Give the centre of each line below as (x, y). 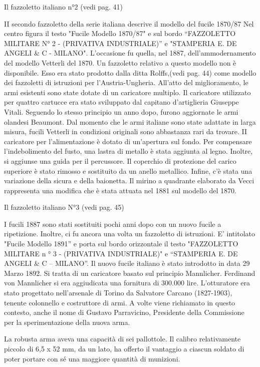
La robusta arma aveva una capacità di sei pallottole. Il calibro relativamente (122, 339)
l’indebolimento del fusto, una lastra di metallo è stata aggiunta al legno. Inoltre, (128, 151)
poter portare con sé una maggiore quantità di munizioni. (92, 358)
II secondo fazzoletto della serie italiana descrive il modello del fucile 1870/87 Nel (129, 23)
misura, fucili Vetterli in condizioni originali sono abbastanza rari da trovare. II (126, 131)
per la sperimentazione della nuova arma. (67, 322)
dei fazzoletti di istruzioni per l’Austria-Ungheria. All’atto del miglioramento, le (126, 82)
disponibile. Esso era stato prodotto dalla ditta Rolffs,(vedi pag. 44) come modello (130, 72)
